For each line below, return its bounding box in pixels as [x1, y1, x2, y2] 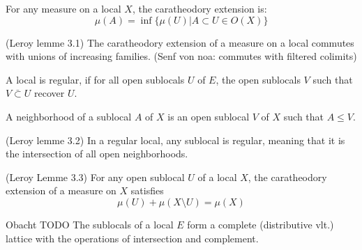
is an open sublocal [167, 109, 250, 123]
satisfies [130, 183, 164, 198]
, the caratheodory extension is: [132, 1, 267, 15]
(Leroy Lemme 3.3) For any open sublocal [6, 169, 185, 184]
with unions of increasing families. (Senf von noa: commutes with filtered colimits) [6, 49, 357, 63]
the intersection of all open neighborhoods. [6, 146, 188, 161]
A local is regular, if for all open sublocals [6, 72, 185, 86]
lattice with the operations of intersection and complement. [6, 231, 259, 245]
